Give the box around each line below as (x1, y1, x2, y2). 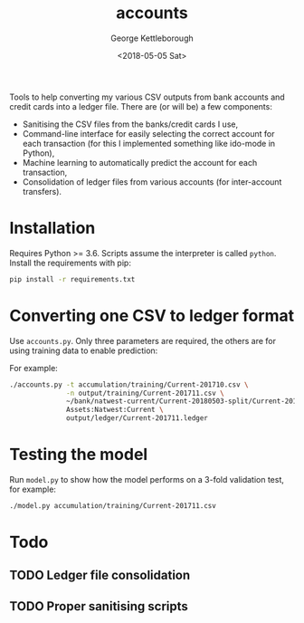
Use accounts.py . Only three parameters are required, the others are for (9, 335, 276, 346)
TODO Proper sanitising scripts (9, 599, 188, 614)
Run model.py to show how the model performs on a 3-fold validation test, (9, 474, 285, 484)
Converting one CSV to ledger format (9, 305, 295, 326)
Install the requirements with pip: (9, 257, 131, 268)
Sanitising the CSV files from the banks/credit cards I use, (22, 119, 238, 129)
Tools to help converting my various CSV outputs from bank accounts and (9, 91, 285, 102)
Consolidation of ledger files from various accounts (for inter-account (22, 176, 282, 187)
